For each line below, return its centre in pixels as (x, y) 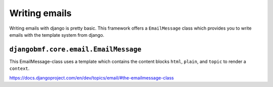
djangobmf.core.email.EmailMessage (75, 49)
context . (19, 68)
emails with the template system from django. (57, 35)
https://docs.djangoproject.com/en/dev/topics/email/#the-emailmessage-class (92, 77)
